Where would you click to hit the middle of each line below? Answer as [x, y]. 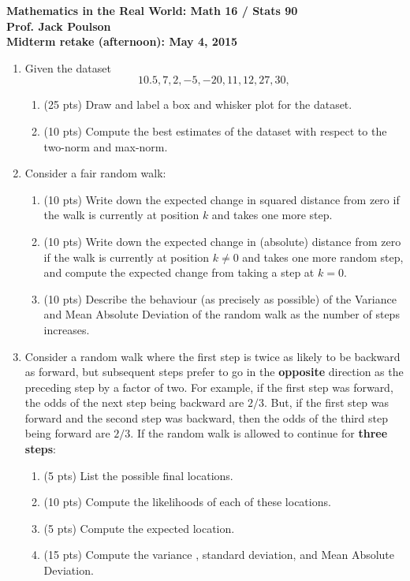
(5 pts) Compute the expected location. [139, 528]
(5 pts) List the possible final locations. [138, 475]
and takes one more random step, [323, 257]
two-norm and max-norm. [106, 146]
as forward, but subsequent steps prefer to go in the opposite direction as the [214, 372]
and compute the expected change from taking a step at [179, 272]
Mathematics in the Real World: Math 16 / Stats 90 [152, 10]
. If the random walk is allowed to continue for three [259, 433]
